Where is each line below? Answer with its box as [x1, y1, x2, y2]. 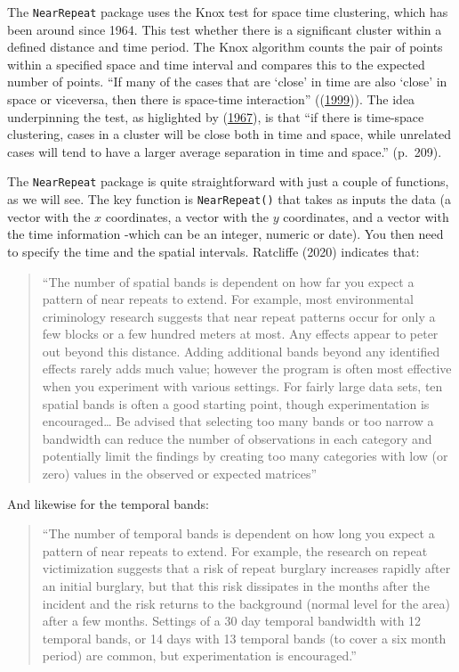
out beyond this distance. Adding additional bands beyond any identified [42, 341, 440, 360]
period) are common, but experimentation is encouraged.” [42, 646, 357, 665]
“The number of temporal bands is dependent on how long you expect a [42, 524, 435, 543]
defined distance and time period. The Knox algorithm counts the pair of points [7, 37, 443, 56]
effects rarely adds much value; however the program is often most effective [42, 359, 452, 378]
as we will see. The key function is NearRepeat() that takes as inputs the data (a [7, 190, 451, 209]
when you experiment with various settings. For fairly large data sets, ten [42, 377, 443, 396]
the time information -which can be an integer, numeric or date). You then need [7, 225, 444, 243]
